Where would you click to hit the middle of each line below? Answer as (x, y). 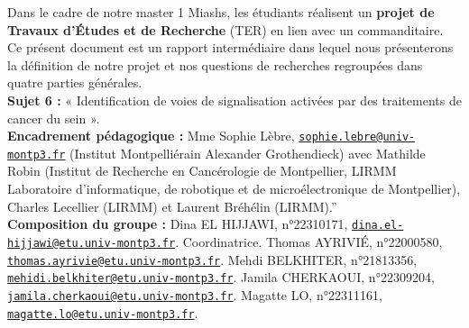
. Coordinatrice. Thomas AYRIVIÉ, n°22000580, (309, 241)
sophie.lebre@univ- (357, 137)
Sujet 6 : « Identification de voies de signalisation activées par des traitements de (234, 100)
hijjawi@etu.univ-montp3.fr (92, 243)
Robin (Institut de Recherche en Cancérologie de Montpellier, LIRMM (202, 171)
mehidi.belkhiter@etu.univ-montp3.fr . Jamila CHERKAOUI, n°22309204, (221, 277)
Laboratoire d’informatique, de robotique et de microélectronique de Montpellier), (234, 189)
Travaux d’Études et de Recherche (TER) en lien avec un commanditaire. (225, 29)
